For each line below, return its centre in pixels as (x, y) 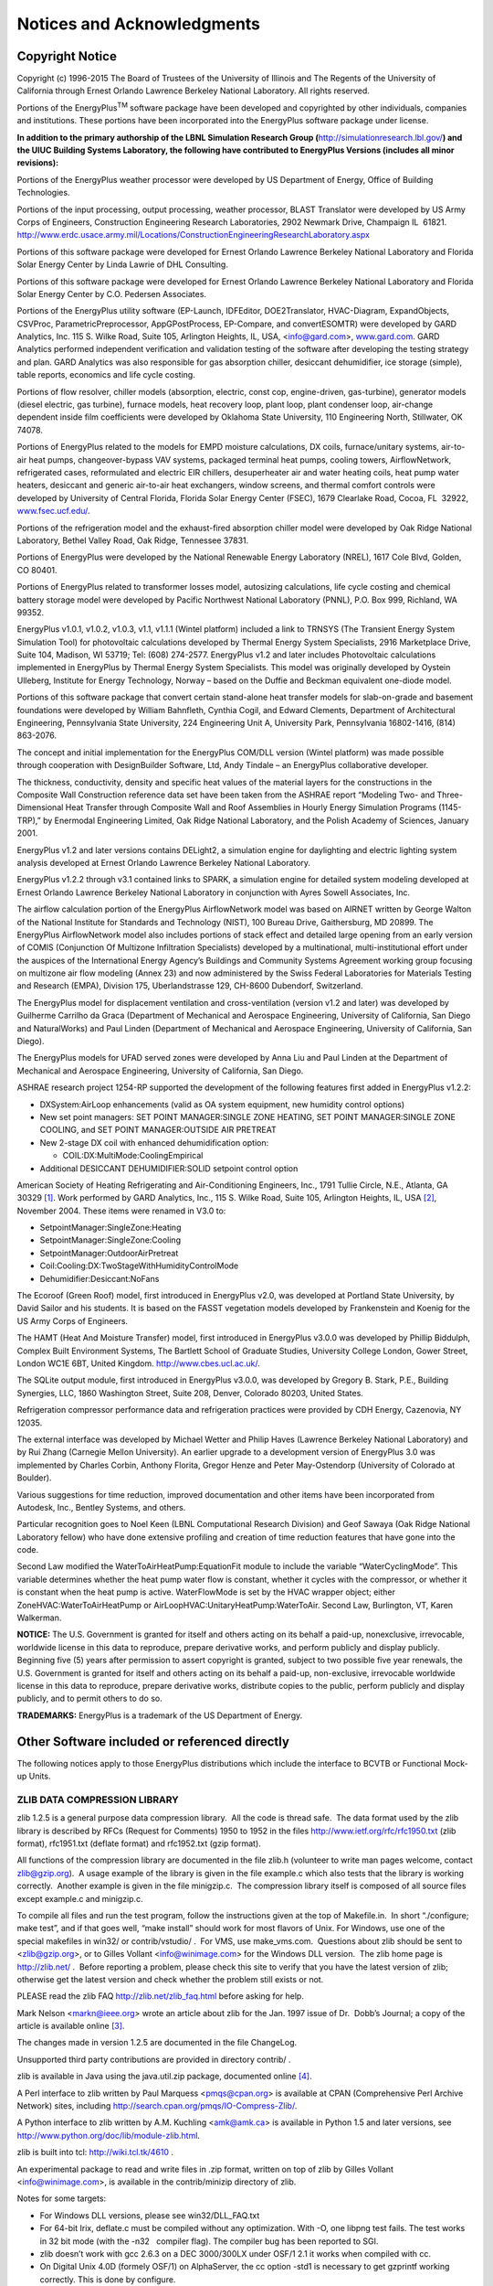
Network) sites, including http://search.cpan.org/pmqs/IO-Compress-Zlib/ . (157, 2106)
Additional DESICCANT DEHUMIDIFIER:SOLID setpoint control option (169, 1168)
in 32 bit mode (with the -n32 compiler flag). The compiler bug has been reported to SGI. (209, 2241)
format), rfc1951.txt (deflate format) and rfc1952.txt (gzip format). (139, 1843)
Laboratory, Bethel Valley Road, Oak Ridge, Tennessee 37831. (133, 540)
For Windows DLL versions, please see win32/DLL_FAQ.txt (150, 2215)
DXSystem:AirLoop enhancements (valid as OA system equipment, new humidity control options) (222, 1104)
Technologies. (43, 193)
